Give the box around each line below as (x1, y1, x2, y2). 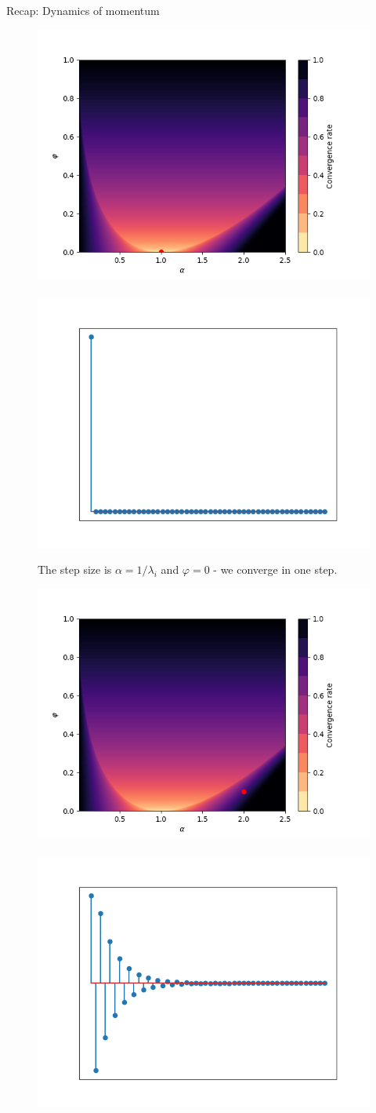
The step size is (38, 561, 112, 578)
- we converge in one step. (213, 561, 338, 578)
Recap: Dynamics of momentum (6, 2, 160, 18)
